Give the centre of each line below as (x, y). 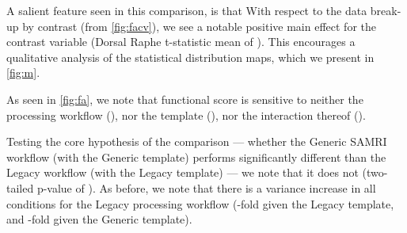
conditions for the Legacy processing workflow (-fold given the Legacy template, (200, 203)
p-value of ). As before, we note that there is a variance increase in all (206, 187)
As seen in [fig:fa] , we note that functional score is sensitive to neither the (185, 99)
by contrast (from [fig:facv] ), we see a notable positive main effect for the (199, 26)
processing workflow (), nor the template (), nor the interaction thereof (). (186, 115)
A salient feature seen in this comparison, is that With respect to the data (187, 10)
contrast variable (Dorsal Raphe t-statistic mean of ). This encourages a (181, 42)
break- (386, 10)
